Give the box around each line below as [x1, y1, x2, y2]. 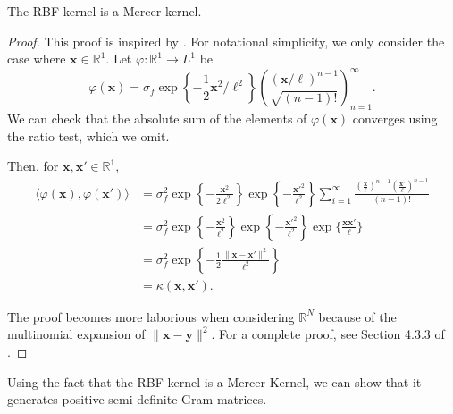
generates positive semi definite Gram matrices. [7, 390, 267, 409]
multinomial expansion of [7, 325, 146, 343]
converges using [352, 109, 438, 128]
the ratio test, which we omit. [7, 126, 170, 145]
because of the [318, 307, 397, 325]
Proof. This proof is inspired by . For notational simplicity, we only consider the [7, 31, 445, 50]
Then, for [7, 156, 59, 175]
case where [7, 49, 66, 68]
